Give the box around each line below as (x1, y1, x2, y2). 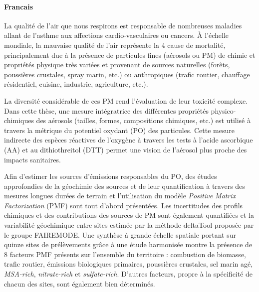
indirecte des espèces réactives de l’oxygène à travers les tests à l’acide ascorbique (4, 135, 253, 145)
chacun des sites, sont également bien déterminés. (4, 278, 155, 289)
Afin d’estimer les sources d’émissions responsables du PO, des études (4, 171, 217, 181)
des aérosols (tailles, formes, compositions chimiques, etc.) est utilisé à (36, 115, 251, 126)
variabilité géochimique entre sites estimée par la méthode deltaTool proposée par (4, 220, 254, 230)
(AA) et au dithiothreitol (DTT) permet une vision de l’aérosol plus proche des (4, 144, 247, 154)
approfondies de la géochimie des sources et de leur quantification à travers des (4, 180, 245, 191)
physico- (211, 105, 236, 116)
